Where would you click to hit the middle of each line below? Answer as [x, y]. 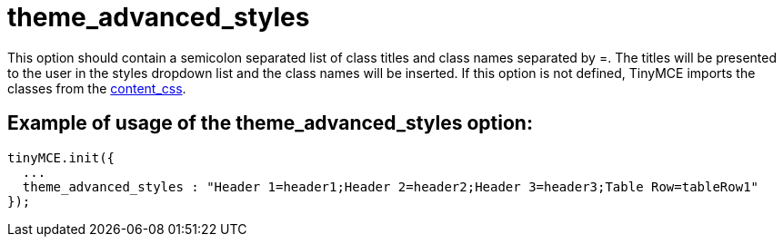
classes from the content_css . [97, 88]
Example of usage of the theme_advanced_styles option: [270, 123]
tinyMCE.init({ [61, 157]
